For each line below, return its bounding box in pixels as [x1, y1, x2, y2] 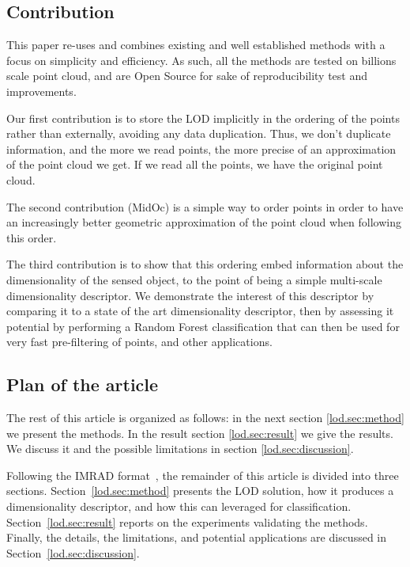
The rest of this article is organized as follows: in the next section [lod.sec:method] [6, 409, 404, 426]
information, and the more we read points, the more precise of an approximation [6, 140, 397, 157]
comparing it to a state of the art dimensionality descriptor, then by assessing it [6, 303, 394, 319]
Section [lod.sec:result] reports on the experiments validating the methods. [6, 513, 368, 530]
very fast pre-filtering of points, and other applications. [6, 333, 273, 350]
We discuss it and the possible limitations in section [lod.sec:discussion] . [6, 440, 354, 457]
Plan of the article [6, 372, 159, 397]
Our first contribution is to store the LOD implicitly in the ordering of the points [6, 109, 400, 126]
